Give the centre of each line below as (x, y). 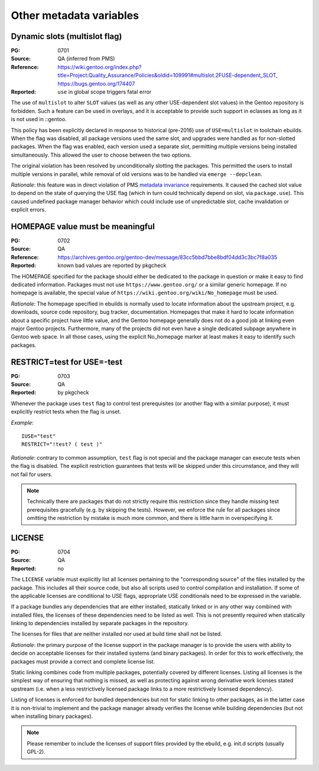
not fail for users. (32, 474)
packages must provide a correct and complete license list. (83, 661)
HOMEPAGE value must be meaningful (83, 227)
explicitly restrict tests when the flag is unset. (66, 412)
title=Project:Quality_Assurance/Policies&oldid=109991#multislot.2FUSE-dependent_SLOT (167, 75)
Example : (22, 422)
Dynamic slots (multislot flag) (66, 36)
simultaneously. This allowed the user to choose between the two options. (101, 155)
